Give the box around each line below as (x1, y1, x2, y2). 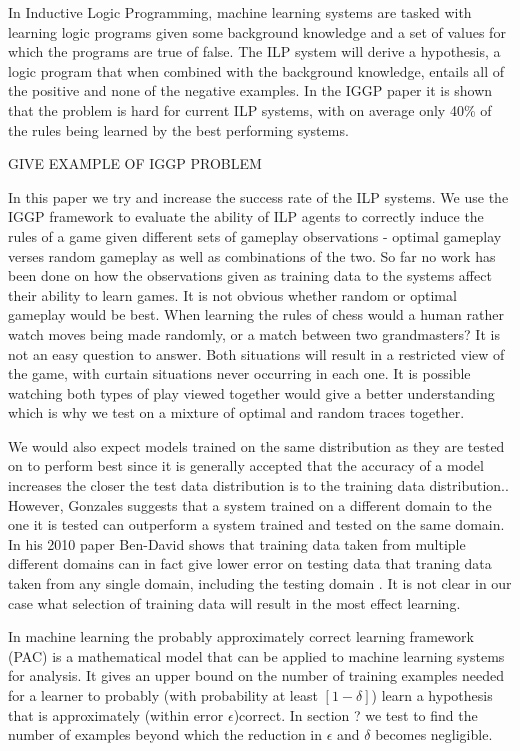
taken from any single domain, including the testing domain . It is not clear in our (8, 573, 512, 594)
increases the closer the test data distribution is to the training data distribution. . (8, 475, 509, 496)
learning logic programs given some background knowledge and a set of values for (8, 21, 506, 42)
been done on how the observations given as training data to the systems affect (8, 265, 492, 286)
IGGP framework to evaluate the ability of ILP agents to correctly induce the (8, 206, 484, 227)
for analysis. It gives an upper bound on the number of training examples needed (8, 665, 504, 686)
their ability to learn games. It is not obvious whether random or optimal (8, 284, 457, 305)
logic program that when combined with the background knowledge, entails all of (8, 60, 505, 81)
